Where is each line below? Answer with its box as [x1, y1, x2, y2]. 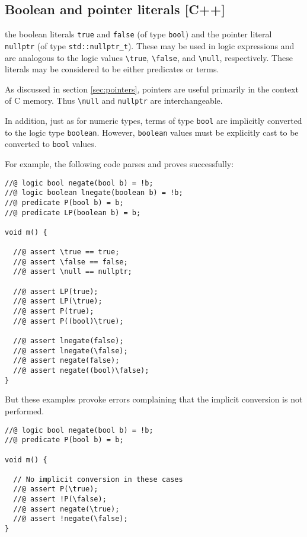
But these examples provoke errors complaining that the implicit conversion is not [5, 393, 303, 405]
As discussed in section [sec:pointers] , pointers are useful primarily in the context [5, 82, 299, 95]
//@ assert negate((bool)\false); [13, 366, 149, 375]
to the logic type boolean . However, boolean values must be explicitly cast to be [5, 126, 299, 138]
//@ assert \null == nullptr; [13, 267, 132, 276]
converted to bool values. [5, 138, 97, 150]
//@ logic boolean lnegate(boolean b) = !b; [5, 188, 183, 197]
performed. [5, 404, 44, 417]
